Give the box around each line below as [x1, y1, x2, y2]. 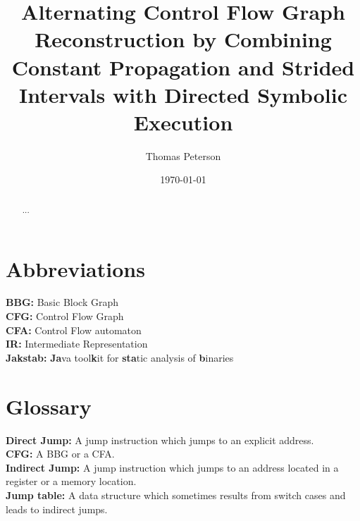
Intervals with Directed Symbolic [18, 80, 348, 109]
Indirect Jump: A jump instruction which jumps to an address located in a [6, 460, 339, 474]
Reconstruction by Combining [35, 25, 332, 54]
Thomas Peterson [145, 148, 221, 163]
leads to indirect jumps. [6, 501, 108, 516]
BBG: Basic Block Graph [6, 295, 119, 309]
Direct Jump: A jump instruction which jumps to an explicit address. [6, 432, 314, 447]
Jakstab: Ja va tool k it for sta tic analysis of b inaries [6, 350, 234, 364]
